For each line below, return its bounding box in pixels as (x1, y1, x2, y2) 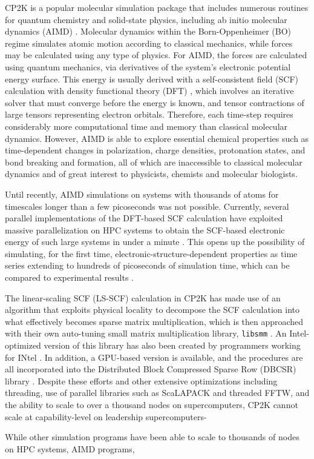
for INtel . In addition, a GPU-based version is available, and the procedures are (5, 350, 303, 363)
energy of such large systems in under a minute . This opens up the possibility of (5, 235, 305, 248)
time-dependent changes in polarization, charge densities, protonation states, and (5, 144, 306, 156)
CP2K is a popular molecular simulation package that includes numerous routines (5, 1, 309, 13)
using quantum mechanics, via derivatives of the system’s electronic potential (5, 60, 291, 73)
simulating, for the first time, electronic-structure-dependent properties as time (5, 247, 298, 260)
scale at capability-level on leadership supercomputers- (5, 410, 207, 423)
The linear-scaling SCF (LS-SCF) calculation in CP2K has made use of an (5, 291, 281, 304)
